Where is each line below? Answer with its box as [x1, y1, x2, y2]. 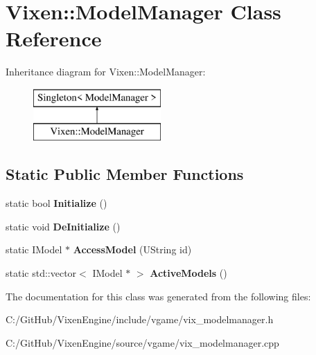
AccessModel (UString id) [73, 242, 192, 257]
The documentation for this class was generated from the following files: [6, 289, 311, 303]
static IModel [6, 242, 62, 257]
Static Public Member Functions [6, 163, 244, 185]
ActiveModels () [150, 266, 227, 280]
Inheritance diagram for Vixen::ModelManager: [6, 64, 206, 79]
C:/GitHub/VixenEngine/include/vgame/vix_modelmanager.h [6, 312, 274, 327]
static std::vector [6, 266, 77, 280]
